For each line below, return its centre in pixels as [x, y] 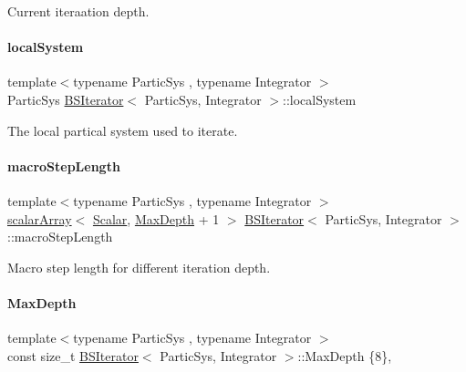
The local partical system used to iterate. [123, 130]
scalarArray [40, 218]
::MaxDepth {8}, [345, 355]
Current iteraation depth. [78, 11]
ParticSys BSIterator [66, 99]
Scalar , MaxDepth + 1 [156, 218]
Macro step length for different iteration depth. [139, 267]
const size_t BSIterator [73, 355]
